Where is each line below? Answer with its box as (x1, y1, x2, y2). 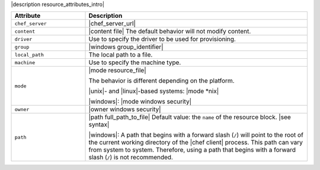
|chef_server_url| (88, 20, 136, 28)
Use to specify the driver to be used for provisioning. (88, 35, 236, 43)
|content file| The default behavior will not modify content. (88, 27, 251, 36)
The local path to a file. (88, 51, 153, 59)
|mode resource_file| (88, 66, 146, 74)
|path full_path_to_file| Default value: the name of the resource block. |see (88, 113, 292, 121)
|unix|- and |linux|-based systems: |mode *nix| (88, 87, 219, 95)
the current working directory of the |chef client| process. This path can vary (88, 138, 303, 147)
